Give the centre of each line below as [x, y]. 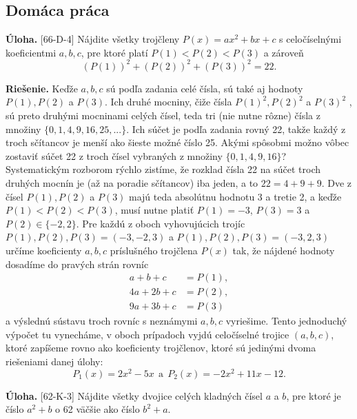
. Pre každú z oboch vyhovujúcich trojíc [161, 223]
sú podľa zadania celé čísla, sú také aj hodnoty [205, 88]
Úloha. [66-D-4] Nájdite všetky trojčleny [93, 39]
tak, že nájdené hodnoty [284, 251]
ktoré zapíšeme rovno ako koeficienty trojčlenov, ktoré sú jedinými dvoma [161, 348]
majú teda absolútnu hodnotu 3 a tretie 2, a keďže [235, 196]
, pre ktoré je [314, 395]
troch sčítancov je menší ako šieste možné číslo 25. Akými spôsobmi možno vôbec [177, 142]
